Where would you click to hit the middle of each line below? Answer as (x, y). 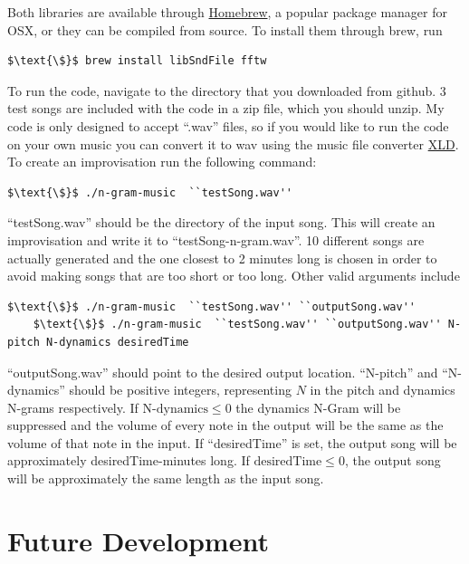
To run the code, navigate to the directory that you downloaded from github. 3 (227, 90)
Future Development (138, 540)
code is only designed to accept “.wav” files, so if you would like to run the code (228, 125)
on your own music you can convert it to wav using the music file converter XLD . (233, 143)
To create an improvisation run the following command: (162, 162)
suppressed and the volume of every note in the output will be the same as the (225, 425)
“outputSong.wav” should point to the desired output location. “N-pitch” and (223, 372)
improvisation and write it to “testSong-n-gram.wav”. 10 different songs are (216, 239)
